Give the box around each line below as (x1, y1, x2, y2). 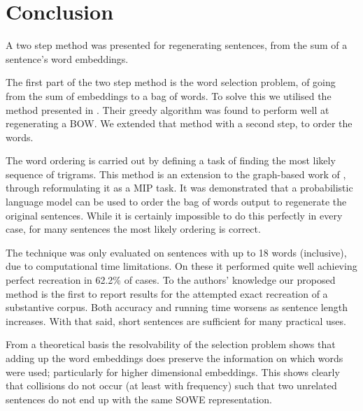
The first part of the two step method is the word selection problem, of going (6, 75, 336, 89)
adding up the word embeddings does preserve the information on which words (6, 351, 343, 365)
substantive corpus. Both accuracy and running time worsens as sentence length (6, 300, 348, 315)
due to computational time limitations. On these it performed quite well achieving (6, 259, 357, 273)
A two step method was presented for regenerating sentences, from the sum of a (6, 38, 348, 52)
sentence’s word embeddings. (6, 51, 129, 66)
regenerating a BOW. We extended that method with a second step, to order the (6, 116, 353, 131)
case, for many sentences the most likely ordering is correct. (6, 222, 261, 236)
